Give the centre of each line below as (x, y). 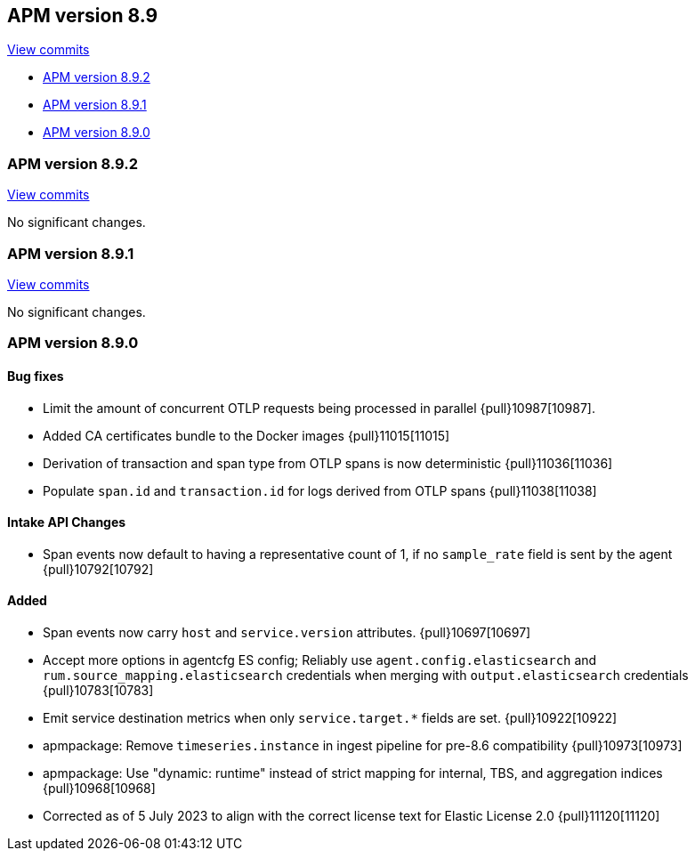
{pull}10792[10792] (98, 569)
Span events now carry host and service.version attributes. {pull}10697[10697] (287, 632)
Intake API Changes (67, 522)
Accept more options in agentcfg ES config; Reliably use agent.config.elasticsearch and (320, 660)
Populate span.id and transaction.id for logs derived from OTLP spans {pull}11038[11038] (320, 490)
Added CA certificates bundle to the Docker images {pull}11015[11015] (246, 435)
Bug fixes (36, 376)
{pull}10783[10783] (98, 690)
